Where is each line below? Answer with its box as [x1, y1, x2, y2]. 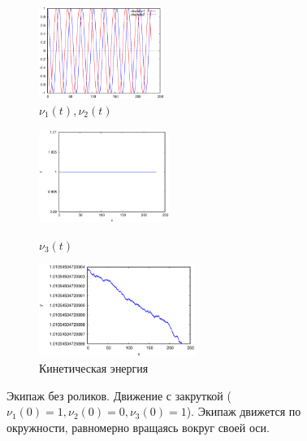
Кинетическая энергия [39, 360, 149, 377]
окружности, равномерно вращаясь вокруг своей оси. [6, 418, 270, 435]
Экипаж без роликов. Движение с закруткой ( [6, 386, 231, 404]
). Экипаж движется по [186, 403, 301, 420]
